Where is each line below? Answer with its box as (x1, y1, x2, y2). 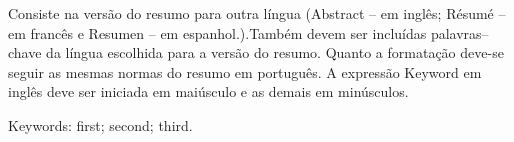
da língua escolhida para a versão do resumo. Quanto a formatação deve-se (46, 42, 504, 63)
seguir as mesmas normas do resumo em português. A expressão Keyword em (8, 61, 482, 82)
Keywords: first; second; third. (8, 114, 193, 135)
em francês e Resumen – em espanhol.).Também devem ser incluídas (8, 22, 427, 43)
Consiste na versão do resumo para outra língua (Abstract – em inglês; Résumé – (8, 3, 506, 23)
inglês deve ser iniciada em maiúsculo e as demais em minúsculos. (8, 81, 409, 102)
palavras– (430, 22, 489, 43)
